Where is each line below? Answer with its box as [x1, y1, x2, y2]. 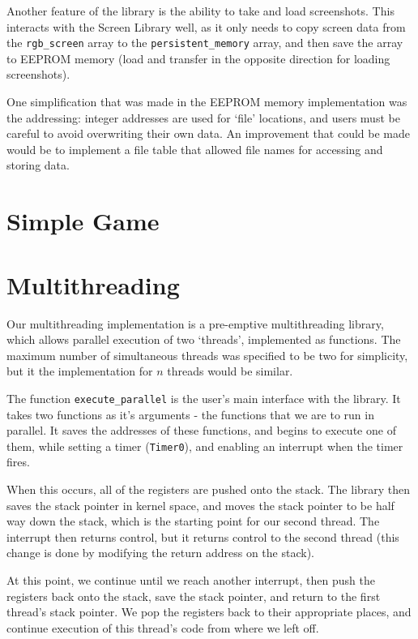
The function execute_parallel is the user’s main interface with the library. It [6, 389, 401, 406]
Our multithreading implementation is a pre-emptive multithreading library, [6, 315, 384, 332]
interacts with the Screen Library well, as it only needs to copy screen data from [6, 18, 406, 35]
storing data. [6, 157, 70, 174]
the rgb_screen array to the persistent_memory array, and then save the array [6, 34, 403, 51]
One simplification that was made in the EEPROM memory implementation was [6, 93, 407, 110]
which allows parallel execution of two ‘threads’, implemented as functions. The [6, 331, 401, 348]
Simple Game [6, 204, 160, 238]
